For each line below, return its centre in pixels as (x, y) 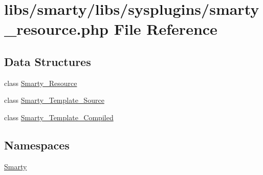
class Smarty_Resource (41, 83)
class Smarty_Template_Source (54, 100)
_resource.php (57, 29)
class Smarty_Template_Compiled (59, 117)
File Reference (166, 29)
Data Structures (48, 61)
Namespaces (37, 145)
